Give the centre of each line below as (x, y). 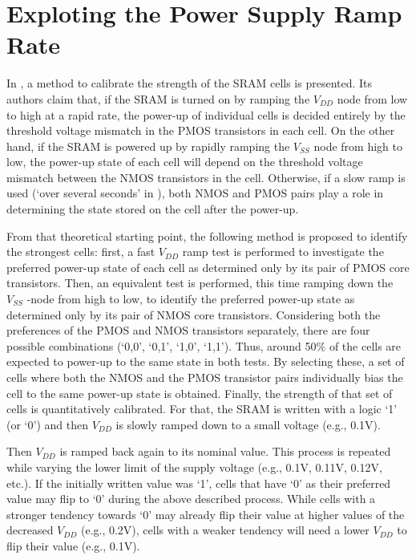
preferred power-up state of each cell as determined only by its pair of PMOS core (208, 267)
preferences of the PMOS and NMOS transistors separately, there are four (188, 330)
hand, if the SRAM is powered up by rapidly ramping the (148, 146)
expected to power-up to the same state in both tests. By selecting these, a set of (206, 361)
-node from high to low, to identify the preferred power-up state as (191, 299)
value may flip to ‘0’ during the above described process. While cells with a (191, 499)
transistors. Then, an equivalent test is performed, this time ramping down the (200, 283)
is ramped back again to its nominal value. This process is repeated (225, 451)
